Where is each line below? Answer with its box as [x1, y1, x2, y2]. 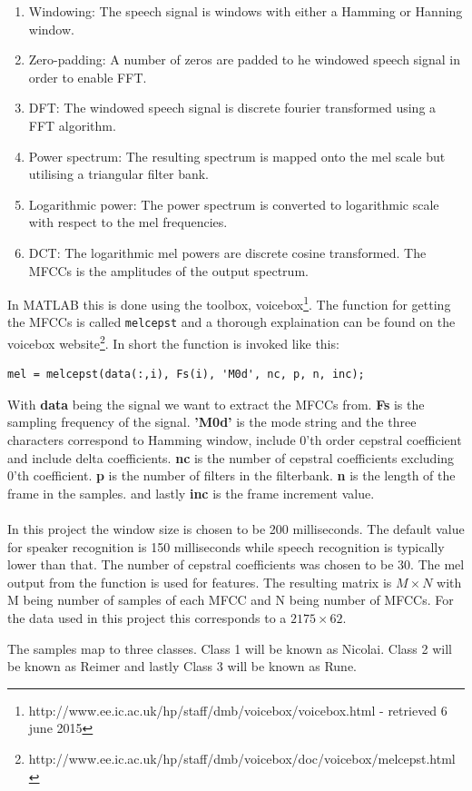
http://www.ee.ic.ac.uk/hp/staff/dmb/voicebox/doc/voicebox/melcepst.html [28, 748, 456, 767]
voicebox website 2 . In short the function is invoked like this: [7, 331, 339, 352]
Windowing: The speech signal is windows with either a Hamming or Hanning [28, 2, 463, 20]
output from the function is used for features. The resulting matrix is [7, 572, 392, 591]
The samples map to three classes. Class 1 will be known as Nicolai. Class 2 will [7, 638, 452, 658]
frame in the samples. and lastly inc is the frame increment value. [7, 483, 375, 502]
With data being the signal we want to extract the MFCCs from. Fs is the [7, 394, 425, 413]
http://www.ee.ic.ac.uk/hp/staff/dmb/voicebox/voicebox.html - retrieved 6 [28, 700, 447, 719]
